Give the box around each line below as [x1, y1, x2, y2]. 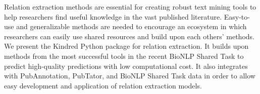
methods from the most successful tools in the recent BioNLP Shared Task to [4, 50, 244, 61]
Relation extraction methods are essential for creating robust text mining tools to [4, 2, 256, 12]
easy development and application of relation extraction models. [4, 80, 202, 90]
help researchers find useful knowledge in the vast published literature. [4, 11, 222, 22]
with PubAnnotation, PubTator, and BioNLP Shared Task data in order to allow [4, 70, 255, 81]
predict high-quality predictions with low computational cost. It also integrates [4, 60, 248, 71]
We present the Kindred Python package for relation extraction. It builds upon [4, 41, 249, 51]
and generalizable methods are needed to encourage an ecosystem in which [16, 21, 247, 32]
